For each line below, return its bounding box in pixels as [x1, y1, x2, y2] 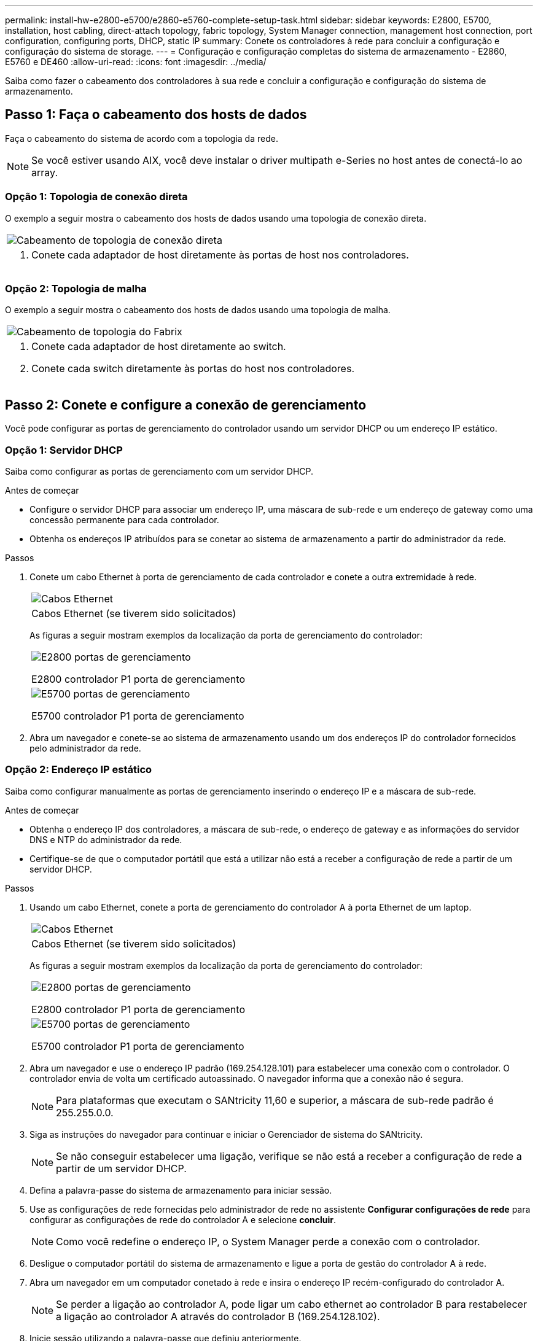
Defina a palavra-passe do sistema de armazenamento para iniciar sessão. [29, 1184, 332, 1195]
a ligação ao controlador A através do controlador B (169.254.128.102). [56, 1310, 380, 1323]
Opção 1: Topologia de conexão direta [5, 190, 188, 203]
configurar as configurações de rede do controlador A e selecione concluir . [29, 1214, 337, 1225]
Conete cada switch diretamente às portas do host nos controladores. [31, 362, 354, 375]
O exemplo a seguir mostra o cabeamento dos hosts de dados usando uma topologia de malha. [5, 305, 391, 316]
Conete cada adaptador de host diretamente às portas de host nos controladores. [31, 248, 409, 261]
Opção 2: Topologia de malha [5, 282, 147, 295]
